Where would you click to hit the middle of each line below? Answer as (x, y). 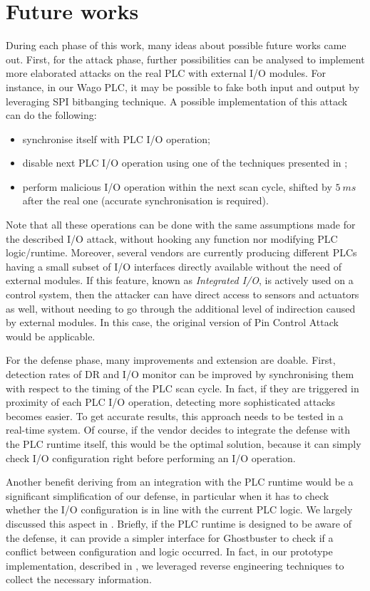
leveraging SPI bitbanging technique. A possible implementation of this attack (177, 101)
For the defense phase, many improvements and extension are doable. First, (171, 360)
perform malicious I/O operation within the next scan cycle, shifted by (177, 186)
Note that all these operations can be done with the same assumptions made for (181, 225)
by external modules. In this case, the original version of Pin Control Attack (172, 322)
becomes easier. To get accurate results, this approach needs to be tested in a (175, 415)
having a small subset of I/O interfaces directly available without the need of (174, 266)
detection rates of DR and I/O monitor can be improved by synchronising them (180, 374)
